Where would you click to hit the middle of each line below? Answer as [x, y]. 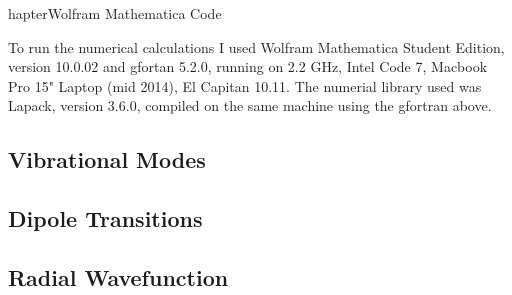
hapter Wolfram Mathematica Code [115, 13]
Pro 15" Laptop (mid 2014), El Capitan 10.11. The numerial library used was [245, 85]
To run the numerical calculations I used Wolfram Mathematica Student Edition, [256, 46]
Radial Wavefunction [118, 276]
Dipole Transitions [105, 218]
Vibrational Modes [107, 159]
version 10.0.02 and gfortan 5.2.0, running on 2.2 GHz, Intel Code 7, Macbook [248, 66]
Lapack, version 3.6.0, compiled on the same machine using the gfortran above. [250, 105]
